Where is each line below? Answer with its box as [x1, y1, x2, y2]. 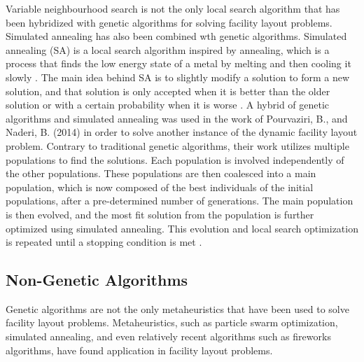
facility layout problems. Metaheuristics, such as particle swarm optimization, [6, 315, 338, 330]
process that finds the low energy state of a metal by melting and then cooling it [6, 56, 351, 71]
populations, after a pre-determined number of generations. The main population [6, 193, 353, 208]
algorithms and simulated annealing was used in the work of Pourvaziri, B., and [6, 111, 348, 125]
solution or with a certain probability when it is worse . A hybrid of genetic [6, 97, 330, 112]
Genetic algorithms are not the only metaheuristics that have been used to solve [6, 301, 349, 316]
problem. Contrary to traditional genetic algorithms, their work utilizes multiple [6, 138, 349, 153]
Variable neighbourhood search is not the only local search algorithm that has [6, 1, 340, 15]
